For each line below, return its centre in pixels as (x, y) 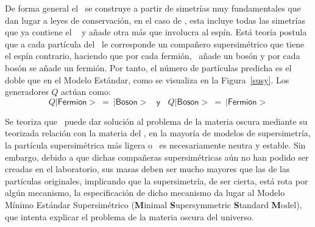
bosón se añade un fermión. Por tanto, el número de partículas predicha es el (148, 67)
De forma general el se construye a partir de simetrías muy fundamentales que (153, 8)
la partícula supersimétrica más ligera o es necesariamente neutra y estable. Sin (155, 145)
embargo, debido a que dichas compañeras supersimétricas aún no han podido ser (157, 157)
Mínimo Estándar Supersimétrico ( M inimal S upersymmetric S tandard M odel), (154, 204)
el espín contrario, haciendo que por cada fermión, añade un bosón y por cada (153, 56)
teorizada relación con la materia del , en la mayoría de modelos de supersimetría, (158, 133)
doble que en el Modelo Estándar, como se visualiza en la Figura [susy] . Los (147, 79)
